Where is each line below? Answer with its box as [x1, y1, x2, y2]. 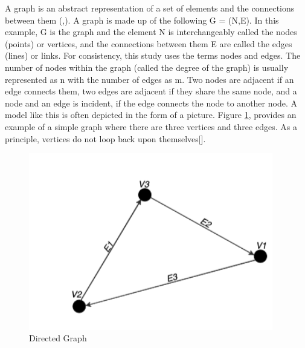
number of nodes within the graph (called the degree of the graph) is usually [5, 61, 289, 73]
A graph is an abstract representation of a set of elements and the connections [5, 2, 295, 14]
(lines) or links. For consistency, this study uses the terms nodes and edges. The [5, 49, 301, 62]
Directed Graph [29, 332, 87, 344]
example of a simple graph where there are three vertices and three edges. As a [5, 120, 297, 133]
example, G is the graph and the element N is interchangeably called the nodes [5, 25, 297, 38]
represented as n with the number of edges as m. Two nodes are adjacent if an [5, 73, 294, 85]
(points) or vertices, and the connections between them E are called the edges [5, 37, 292, 50]
